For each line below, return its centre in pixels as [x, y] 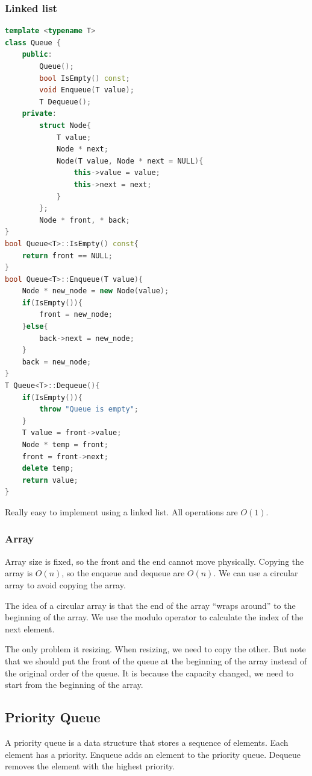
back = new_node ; [57, 362]
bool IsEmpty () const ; [85, 78]
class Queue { [33, 43]
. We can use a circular [256, 573]
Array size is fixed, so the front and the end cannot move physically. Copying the [154, 561]
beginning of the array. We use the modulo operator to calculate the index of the [154, 617]
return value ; [50, 480]
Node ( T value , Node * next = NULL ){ [130, 161]
